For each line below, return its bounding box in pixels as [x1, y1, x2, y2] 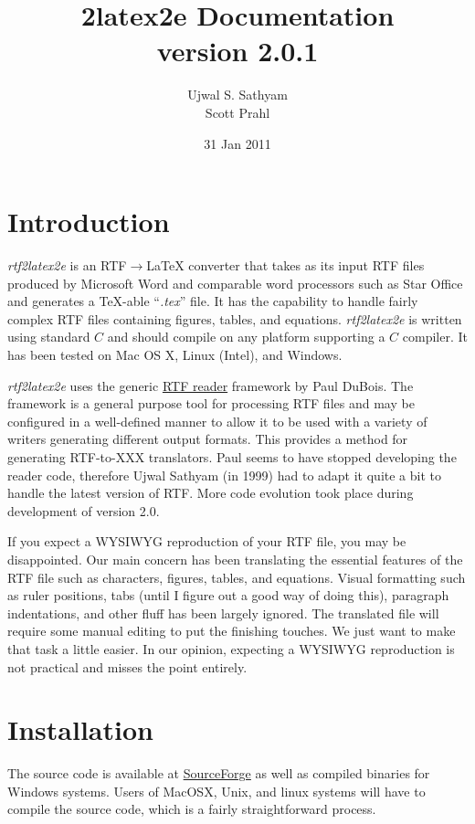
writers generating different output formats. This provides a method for [7, 429, 408, 449]
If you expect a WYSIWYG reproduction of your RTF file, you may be [7, 532, 406, 551]
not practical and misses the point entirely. [7, 657, 248, 676]
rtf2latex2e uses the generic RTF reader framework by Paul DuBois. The [7, 375, 414, 395]
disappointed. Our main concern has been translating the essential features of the [7, 549, 463, 568]
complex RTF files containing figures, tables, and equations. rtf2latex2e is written [7, 309, 462, 328]
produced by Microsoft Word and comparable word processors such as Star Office [7, 273, 463, 292]
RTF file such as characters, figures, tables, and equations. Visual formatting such [7, 567, 466, 586]
